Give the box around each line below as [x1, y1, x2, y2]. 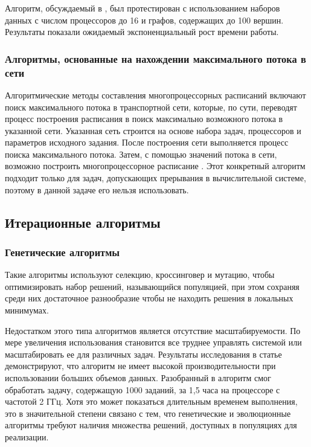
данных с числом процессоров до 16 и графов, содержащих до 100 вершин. [5, 13, 284, 26]
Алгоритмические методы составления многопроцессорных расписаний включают [5, 88, 306, 101]
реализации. [5, 430, 49, 443]
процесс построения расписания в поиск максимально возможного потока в [5, 112, 283, 125]
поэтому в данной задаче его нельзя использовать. [5, 183, 189, 196]
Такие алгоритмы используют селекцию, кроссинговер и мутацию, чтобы [5, 268, 275, 281]
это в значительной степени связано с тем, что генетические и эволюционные [5, 407, 291, 419]
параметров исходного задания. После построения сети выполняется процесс [5, 136, 289, 149]
